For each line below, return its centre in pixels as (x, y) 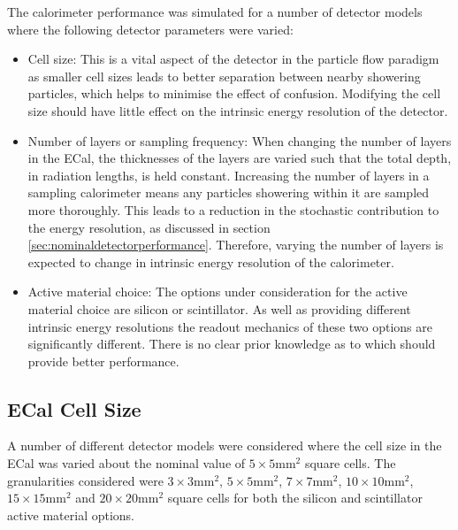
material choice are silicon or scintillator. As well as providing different (219, 308)
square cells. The (350, 463)
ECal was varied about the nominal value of (126, 463)
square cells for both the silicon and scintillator (295, 498)
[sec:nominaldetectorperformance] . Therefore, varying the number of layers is (236, 245)
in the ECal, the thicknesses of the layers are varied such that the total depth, (240, 158)
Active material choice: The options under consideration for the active (218, 292)
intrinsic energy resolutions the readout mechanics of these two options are (230, 326)
